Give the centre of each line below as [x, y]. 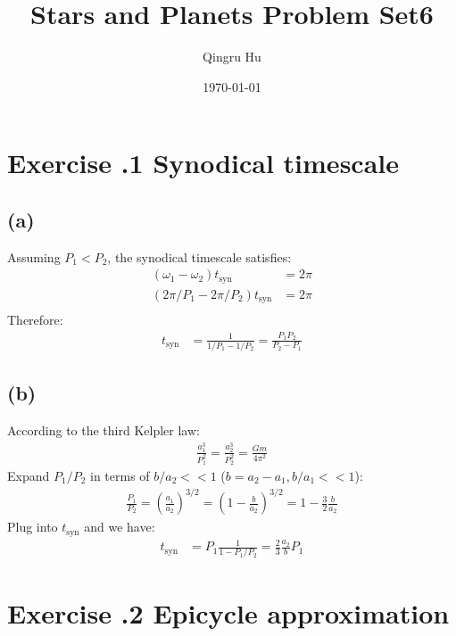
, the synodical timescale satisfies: [199, 256]
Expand [29, 475]
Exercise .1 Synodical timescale [203, 163]
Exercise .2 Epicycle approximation [228, 612]
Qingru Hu [232, 57]
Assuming [34, 256]
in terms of [120, 475]
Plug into [33, 527]
